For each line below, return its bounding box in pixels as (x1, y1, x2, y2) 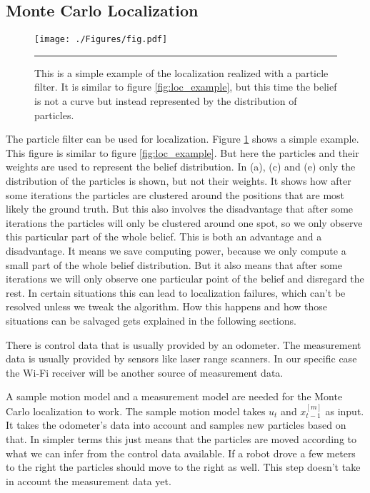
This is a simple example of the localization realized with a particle (34, 65, 329, 80)
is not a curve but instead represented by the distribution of (34, 93, 297, 108)
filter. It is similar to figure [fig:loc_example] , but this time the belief (34, 79, 337, 94)
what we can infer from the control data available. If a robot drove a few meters (6, 445, 356, 460)
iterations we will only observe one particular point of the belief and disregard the (6, 271, 364, 286)
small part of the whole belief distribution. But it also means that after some (6, 257, 342, 272)
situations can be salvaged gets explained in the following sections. (6, 312, 296, 327)
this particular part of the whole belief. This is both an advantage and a (6, 229, 322, 244)
